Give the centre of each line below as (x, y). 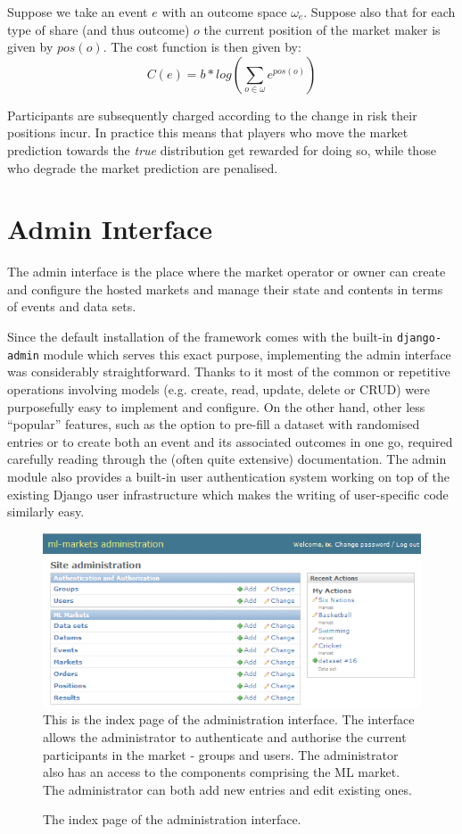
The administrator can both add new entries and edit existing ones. (227, 789)
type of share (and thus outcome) (99, 29)
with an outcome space (224, 12)
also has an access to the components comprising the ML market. (222, 772)
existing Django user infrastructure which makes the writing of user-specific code (228, 494)
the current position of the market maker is (322, 29)
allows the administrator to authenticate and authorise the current (225, 737)
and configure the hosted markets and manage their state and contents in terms (225, 289)
